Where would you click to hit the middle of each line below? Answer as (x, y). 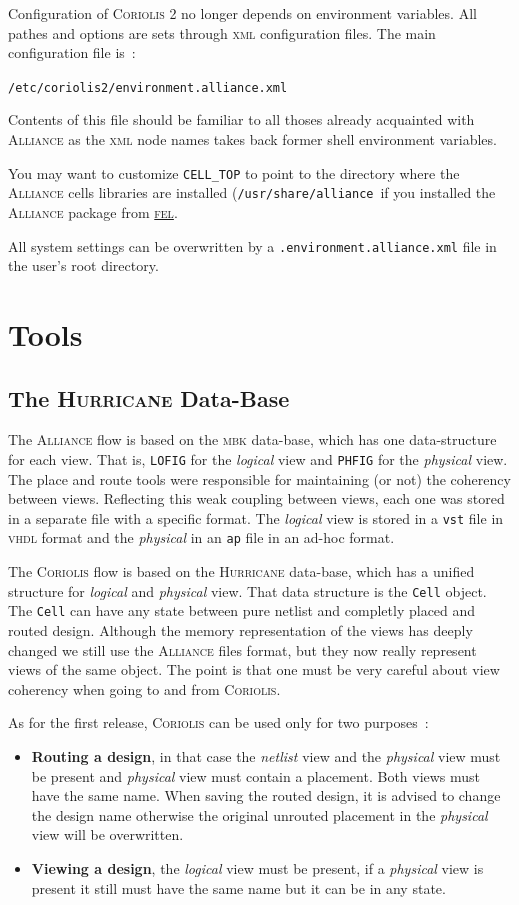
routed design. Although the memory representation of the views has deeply (240, 630)
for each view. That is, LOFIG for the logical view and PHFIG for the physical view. (258, 458)
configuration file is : (72, 52)
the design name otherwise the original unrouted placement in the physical (259, 814)
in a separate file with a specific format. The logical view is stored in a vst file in (256, 517)
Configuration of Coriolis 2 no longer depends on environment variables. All (242, 13)
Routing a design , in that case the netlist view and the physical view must (266, 755)
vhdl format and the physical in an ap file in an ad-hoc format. (201, 537)
